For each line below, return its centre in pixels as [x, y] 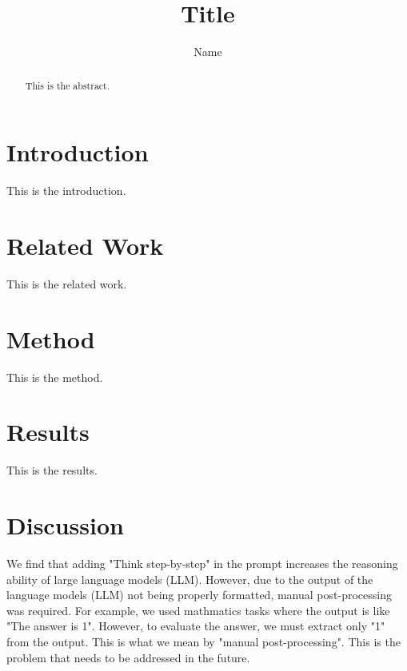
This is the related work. [67, 283]
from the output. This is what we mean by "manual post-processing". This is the [203, 641]
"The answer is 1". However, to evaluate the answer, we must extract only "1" [196, 626]
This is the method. [55, 377]
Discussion [65, 525]
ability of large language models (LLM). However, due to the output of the [190, 579]
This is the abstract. [68, 85]
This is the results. [52, 470]
